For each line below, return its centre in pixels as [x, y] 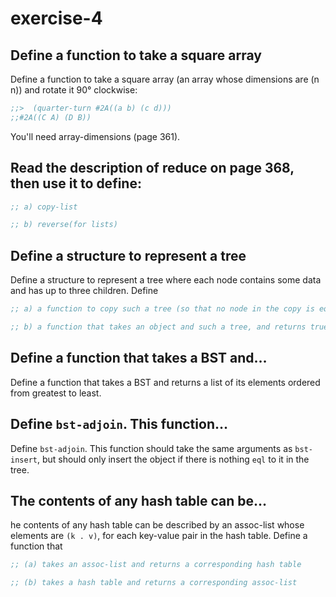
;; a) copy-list [44, 207]
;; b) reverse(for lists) [64, 225]
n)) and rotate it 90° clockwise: [74, 90]
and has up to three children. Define [84, 291]
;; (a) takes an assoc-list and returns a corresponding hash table [156, 565]
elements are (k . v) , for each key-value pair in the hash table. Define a [159, 536]
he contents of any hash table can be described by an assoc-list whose [157, 525]
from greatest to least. [56, 393]
